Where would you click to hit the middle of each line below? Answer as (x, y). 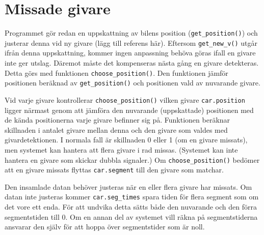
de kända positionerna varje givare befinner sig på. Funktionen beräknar (117, 120)
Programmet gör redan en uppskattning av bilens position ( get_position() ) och (131, 33)
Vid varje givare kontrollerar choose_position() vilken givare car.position (125, 99)
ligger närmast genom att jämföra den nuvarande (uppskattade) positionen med (129, 110)
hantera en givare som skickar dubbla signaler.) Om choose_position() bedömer (132, 159)
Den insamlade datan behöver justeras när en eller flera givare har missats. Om (128, 186)
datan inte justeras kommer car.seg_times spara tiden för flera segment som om (132, 197)
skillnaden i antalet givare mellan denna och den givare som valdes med (116, 129)
